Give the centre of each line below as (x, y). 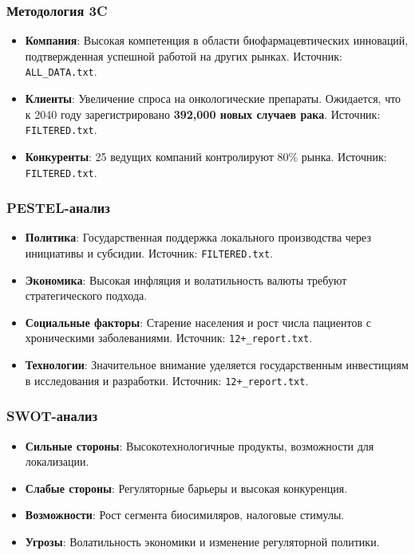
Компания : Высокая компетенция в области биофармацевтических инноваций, (217, 40)
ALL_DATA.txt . (61, 71)
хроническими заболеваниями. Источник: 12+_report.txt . (169, 338)
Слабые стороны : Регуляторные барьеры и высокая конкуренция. (186, 488)
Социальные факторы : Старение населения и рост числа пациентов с (198, 322)
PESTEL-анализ (58, 208)
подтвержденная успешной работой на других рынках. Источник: (184, 55)
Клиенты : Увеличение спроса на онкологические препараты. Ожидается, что (213, 98)
